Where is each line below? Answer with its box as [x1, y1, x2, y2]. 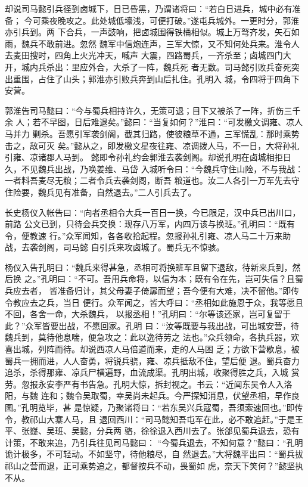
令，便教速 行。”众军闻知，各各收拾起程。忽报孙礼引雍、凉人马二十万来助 [5, 229, 291, 241]
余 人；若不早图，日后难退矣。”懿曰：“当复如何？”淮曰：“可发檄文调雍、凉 [5, 116, 295, 128]
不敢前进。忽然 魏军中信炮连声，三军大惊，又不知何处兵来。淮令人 [38, 37, 300, 49]
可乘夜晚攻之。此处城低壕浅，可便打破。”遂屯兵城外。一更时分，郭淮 [32, 14, 300, 26]
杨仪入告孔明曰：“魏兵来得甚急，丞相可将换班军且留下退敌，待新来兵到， [5, 260, 293, 273]
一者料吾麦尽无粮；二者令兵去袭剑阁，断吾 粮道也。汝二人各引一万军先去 [5, 174, 291, 187]
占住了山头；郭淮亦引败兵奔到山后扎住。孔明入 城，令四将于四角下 [38, 72, 300, 85]
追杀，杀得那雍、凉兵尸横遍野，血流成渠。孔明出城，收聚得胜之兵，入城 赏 [5, 366, 300, 379]
